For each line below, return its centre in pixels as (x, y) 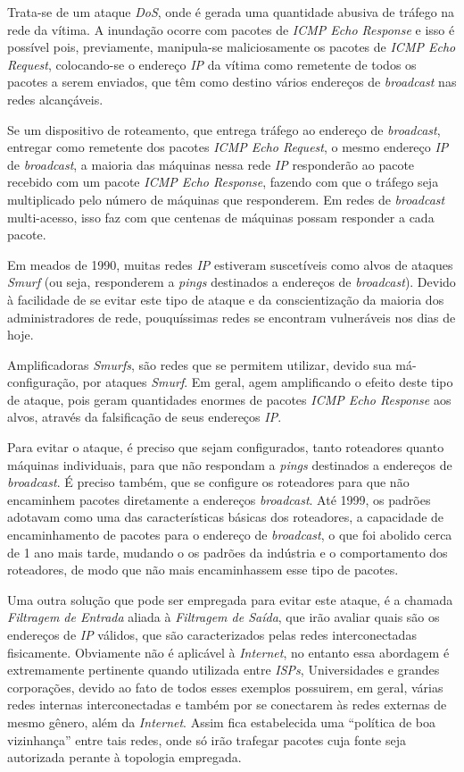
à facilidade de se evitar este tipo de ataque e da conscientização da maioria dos (226, 299)
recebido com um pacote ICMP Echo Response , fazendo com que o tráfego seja (223, 182)
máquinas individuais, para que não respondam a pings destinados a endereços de (230, 464)
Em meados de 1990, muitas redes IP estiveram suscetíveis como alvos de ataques (230, 264)
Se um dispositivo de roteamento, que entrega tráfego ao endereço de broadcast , (224, 129)
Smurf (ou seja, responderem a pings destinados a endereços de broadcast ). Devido (232, 282)
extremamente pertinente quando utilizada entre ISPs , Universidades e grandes (224, 670)
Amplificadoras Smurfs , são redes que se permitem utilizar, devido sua (199, 364)
